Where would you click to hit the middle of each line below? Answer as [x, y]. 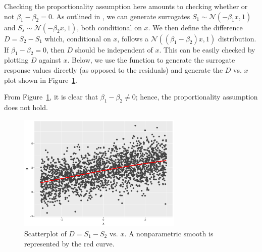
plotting [16, 60]
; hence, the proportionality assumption [197, 97]
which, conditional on [78, 38]
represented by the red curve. [69, 243]
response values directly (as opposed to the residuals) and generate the [114, 69]
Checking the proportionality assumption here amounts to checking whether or [126, 6]
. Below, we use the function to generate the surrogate [151, 60]
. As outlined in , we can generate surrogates [121, 16]
